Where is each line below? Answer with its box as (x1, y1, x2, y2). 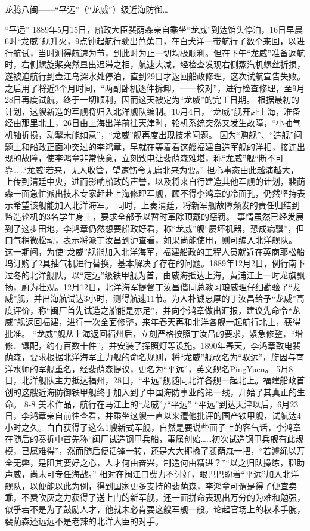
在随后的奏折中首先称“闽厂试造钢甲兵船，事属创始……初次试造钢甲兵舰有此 (5, 432, 296, 445)
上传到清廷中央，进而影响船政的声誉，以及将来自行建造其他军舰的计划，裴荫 (5, 175, 305, 188)
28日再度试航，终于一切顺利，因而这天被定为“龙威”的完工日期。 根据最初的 (5, 93, 299, 106)
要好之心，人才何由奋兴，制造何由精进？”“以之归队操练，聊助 (63, 456, 305, 468)
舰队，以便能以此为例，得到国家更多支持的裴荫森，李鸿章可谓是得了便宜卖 (5, 479, 297, 492)
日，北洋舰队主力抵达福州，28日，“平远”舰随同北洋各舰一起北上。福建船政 (5, 374, 297, 386)
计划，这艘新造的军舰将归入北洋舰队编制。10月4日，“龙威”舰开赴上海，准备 (5, 105, 301, 117)
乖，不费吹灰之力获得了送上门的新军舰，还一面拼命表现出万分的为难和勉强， (5, 491, 305, 504)
